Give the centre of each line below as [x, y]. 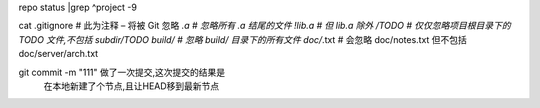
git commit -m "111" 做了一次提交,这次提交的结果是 [122, 72]
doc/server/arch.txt [58, 54]
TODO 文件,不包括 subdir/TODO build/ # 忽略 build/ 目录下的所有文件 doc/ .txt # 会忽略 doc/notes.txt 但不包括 [242, 39]
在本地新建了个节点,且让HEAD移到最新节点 [131, 86]
